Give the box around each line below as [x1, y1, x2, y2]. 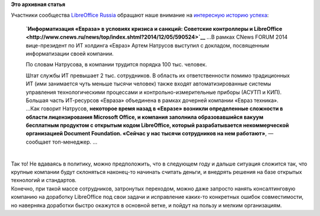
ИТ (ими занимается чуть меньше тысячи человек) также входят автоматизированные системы [25, 80, 271, 87]
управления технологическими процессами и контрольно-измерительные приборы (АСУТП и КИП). [25, 88, 282, 96]
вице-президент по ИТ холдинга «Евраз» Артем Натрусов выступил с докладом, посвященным [25, 42, 270, 49]
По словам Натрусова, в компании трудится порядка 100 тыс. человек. [25, 61, 207, 68]
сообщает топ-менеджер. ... [25, 138, 98, 145]
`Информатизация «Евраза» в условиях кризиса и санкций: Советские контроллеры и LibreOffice [25, 25, 283, 32]
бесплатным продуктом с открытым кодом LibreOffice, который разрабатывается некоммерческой [25, 122, 289, 129]
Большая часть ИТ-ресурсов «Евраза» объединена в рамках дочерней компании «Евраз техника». [25, 97, 279, 104]
